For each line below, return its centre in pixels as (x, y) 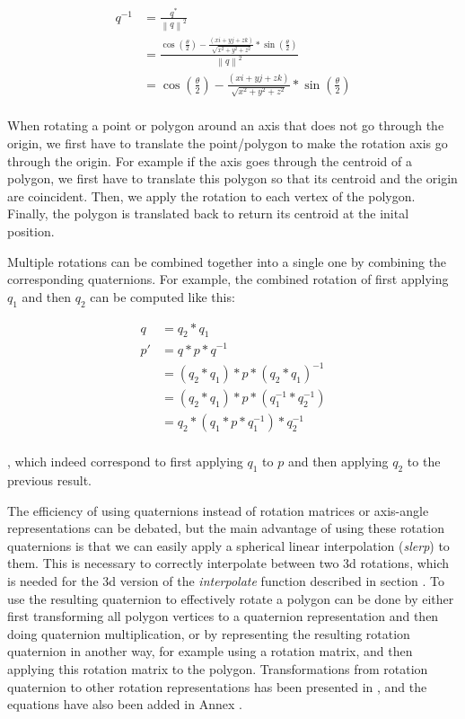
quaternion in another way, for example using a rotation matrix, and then (210, 651)
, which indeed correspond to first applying (125, 462)
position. (31, 231)
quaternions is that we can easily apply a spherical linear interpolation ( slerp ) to (228, 545)
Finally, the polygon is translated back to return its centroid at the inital (208, 213)
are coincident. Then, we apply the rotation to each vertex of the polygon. (211, 195)
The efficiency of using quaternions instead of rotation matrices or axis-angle (218, 510)
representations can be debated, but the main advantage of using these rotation (226, 528)
